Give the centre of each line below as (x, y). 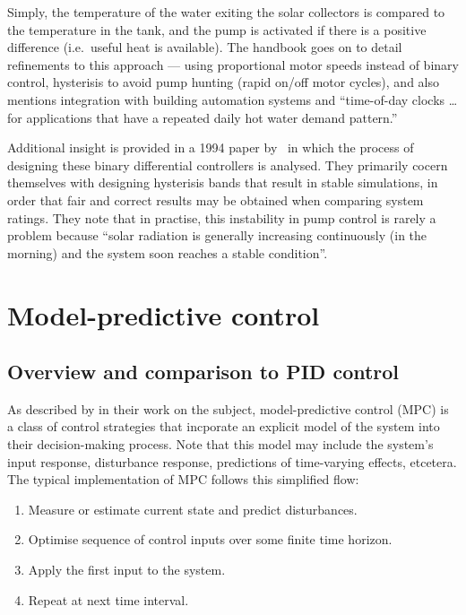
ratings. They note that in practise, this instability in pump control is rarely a (222, 217)
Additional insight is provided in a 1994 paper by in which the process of (211, 147)
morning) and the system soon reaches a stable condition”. (168, 252)
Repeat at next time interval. (108, 599)
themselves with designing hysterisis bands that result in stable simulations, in (223, 182)
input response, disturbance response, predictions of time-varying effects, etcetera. (232, 461)
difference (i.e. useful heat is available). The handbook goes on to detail (205, 47)
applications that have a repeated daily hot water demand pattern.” (212, 117)
